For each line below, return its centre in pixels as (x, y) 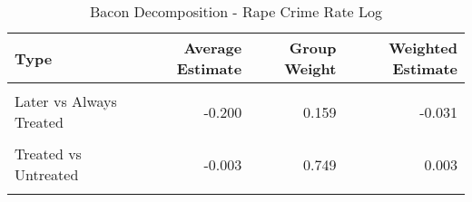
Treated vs (48, 154)
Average (213, 48)
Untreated (47, 174)
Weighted (423, 48)
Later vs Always (66, 101)
